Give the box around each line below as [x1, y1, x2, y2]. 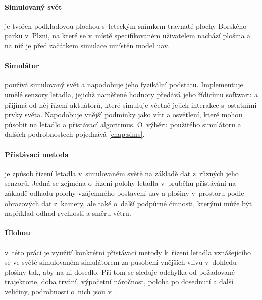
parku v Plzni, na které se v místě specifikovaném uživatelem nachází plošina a [5, 30, 251, 41]
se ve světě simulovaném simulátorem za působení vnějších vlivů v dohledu [5, 257, 237, 267]
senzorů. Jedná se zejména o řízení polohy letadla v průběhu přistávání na [5, 178, 236, 188]
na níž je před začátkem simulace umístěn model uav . [5, 40, 170, 51]
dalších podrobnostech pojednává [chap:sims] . [5, 129, 145, 139]
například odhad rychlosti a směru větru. [5, 208, 131, 218]
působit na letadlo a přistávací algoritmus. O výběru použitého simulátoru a [5, 119, 241, 129]
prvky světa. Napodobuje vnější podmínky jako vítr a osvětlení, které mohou [5, 109, 242, 120]
